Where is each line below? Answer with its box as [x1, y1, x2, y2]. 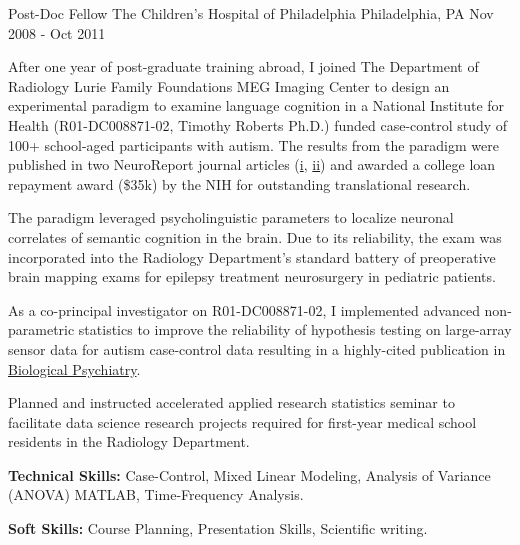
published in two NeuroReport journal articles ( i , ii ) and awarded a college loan [8, 154, 496, 175]
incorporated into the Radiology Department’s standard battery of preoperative [8, 246, 496, 267]
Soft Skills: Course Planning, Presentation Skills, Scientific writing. [8, 518, 428, 539]
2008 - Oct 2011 [8, 22, 106, 43]
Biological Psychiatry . [8, 358, 141, 379]
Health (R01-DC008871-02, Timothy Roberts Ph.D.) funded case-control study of [8, 114, 508, 135]
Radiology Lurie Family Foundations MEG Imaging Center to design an [8, 75, 450, 96]
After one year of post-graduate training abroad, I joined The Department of [8, 56, 479, 77]
